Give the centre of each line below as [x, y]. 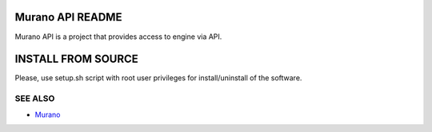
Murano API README [68, 17]
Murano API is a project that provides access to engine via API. [118, 37]
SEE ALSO [35, 99]
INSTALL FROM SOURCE [77, 59]
